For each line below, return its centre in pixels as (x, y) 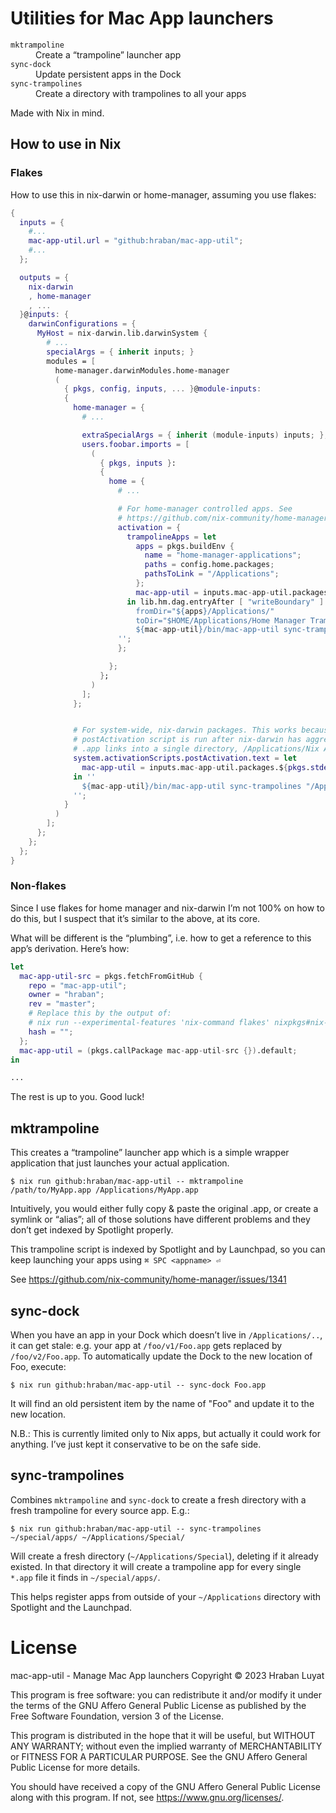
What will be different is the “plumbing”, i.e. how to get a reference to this (161, 938)
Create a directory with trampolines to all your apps (141, 93)
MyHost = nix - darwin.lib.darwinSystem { (122, 333)
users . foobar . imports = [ (135, 444)
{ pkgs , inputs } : (138, 463)
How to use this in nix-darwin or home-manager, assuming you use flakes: (163, 194)
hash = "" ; (51, 1032)
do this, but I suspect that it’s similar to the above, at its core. (135, 918)
